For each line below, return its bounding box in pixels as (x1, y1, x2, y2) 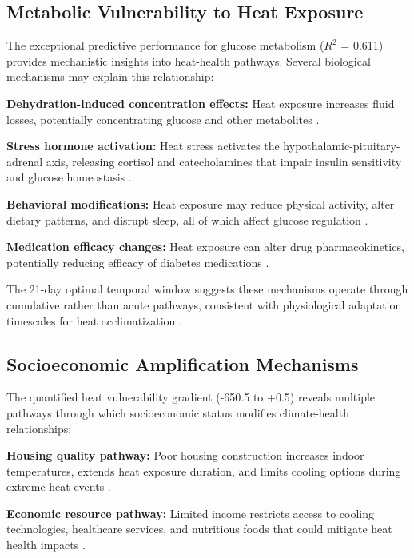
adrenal (6, 153, 43, 169)
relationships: (6, 420, 72, 436)
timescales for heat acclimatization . (6, 312, 182, 329)
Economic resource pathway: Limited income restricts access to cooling (6, 504, 375, 521)
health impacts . (6, 536, 86, 553)
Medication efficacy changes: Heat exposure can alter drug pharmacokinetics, (6, 238, 404, 255)
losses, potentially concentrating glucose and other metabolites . (6, 110, 320, 127)
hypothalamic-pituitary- (283, 138, 400, 154)
